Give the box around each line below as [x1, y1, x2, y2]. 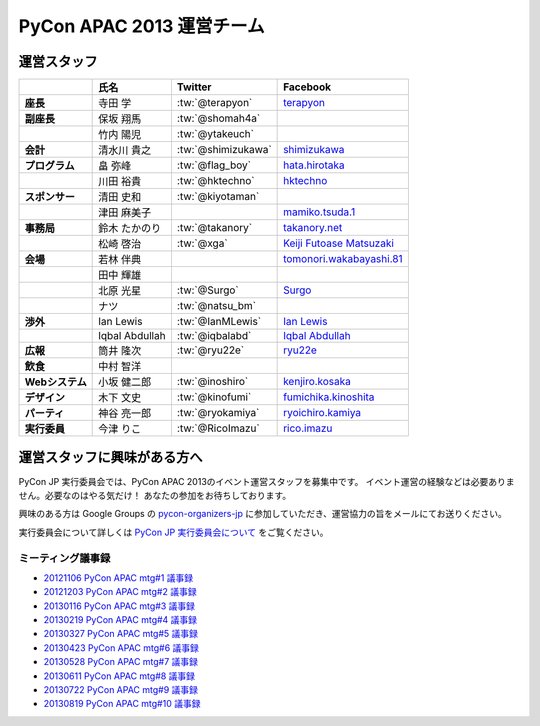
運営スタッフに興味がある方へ [18, 449, 203, 466]
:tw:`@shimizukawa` [176, 143, 272, 157]
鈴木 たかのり [98, 221, 162, 235]
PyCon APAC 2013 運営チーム [18, 15, 265, 37]
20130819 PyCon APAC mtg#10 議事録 [43, 698, 201, 710]
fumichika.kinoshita [283, 390, 375, 404]
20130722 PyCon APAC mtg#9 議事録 [43, 684, 199, 696]
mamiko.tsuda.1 [283, 205, 356, 219]
